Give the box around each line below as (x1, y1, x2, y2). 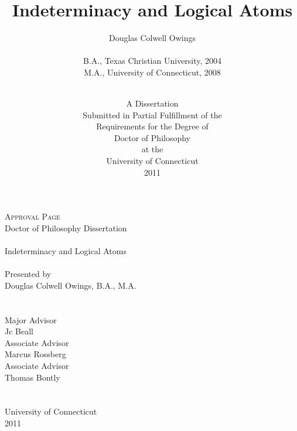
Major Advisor (5, 313, 57, 326)
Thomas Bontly (5, 371, 60, 383)
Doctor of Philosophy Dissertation (5, 221, 127, 234)
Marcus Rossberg (5, 348, 66, 360)
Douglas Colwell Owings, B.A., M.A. (5, 279, 136, 291)
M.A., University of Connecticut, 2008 (84, 66, 221, 78)
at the (141, 143, 163, 155)
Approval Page (5, 210, 60, 223)
